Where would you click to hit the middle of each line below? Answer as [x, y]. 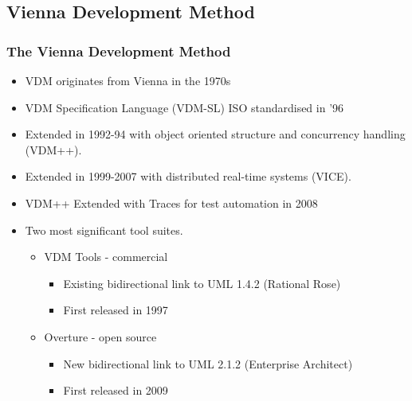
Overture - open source [100, 336]
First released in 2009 [116, 390]
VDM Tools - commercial [106, 257]
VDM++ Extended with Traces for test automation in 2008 [171, 202]
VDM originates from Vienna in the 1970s [128, 80]
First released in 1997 [116, 310]
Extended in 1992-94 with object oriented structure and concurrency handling [215, 134]
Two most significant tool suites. [104, 230]
